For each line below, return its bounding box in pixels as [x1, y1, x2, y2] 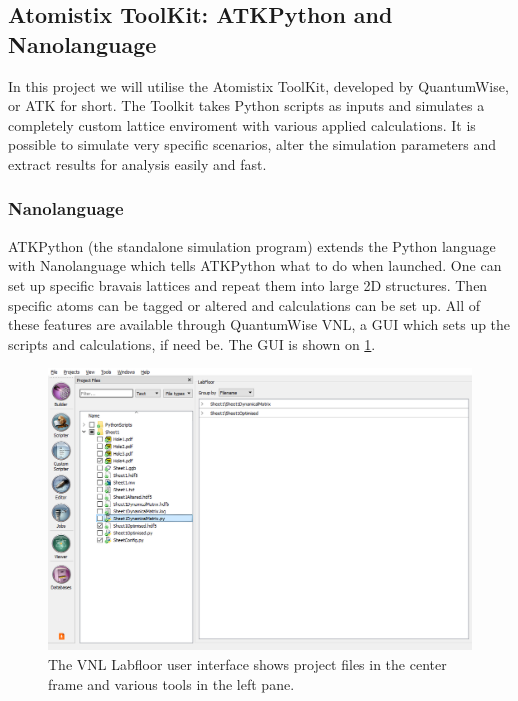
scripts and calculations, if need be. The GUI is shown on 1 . [8, 333, 376, 354]
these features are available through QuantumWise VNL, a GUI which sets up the [8, 314, 511, 335]
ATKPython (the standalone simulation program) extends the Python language [8, 235, 496, 256]
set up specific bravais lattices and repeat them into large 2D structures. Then [8, 274, 488, 295]
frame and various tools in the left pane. [48, 673, 295, 694]
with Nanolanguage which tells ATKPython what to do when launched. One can [8, 255, 502, 276]
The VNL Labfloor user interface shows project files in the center [48, 653, 447, 674]
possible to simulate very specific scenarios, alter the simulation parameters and [8, 134, 497, 155]
